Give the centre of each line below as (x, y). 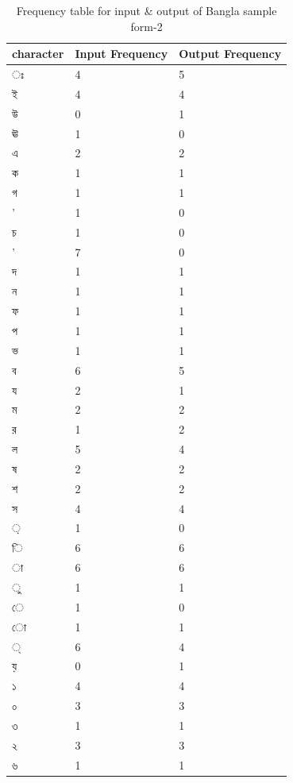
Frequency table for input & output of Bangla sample (146, 10)
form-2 (146, 26)
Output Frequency (230, 54)
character (38, 54)
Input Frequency (121, 54)
